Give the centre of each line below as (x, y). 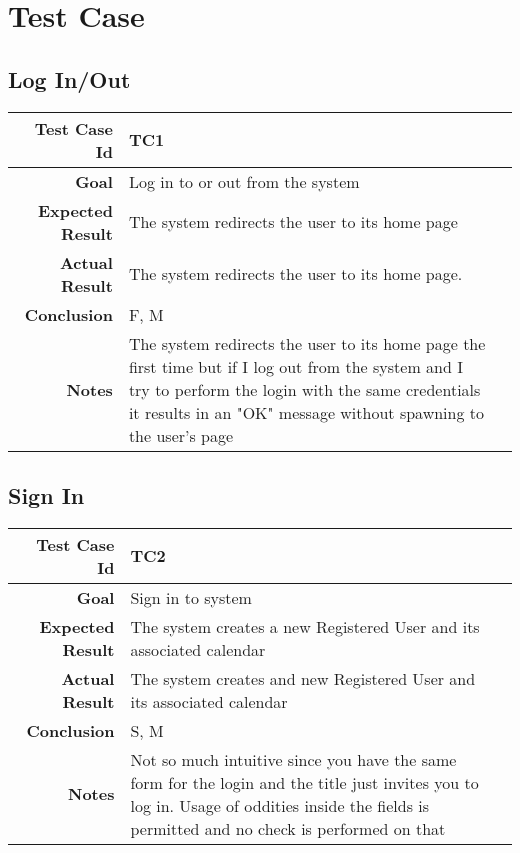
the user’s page (181, 435)
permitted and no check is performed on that (288, 828)
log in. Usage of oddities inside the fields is (280, 805)
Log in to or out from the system (244, 181)
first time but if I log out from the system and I (295, 366)
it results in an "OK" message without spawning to (306, 412)
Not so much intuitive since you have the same (293, 759)
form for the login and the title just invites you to (304, 782)
